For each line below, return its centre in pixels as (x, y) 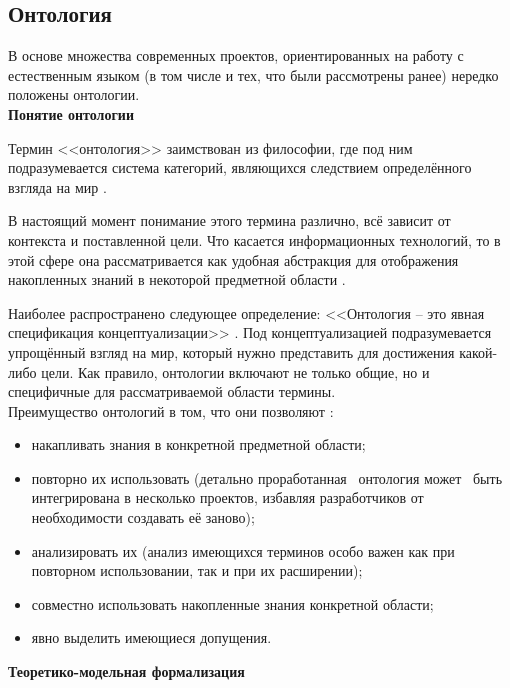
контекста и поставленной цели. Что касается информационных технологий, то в (254, 239)
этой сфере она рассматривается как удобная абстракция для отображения (233, 259)
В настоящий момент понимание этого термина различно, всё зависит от (229, 220)
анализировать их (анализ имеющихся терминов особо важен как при (243, 550)
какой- (478, 351)
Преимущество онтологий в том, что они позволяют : (171, 410)
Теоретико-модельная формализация (126, 671)
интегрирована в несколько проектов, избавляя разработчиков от (227, 497)
